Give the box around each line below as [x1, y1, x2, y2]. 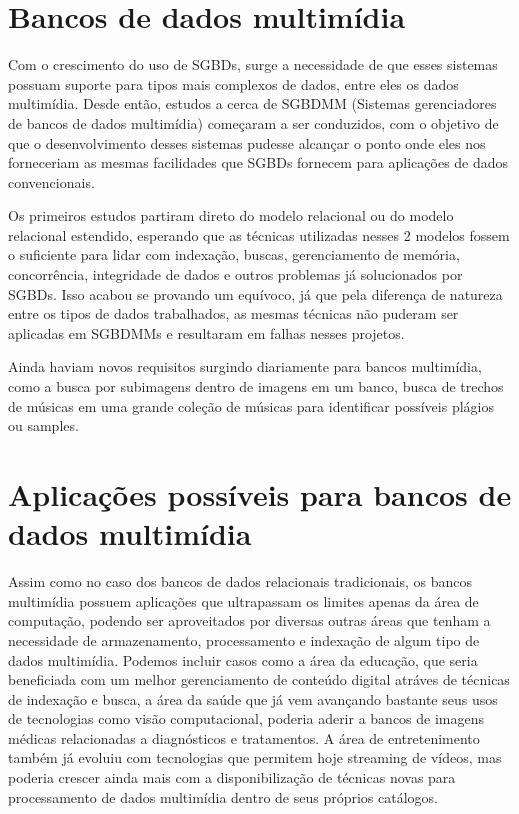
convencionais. [8, 171, 95, 192]
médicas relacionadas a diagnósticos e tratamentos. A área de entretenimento [8, 727, 480, 748]
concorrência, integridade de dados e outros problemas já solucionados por [8, 264, 463, 285]
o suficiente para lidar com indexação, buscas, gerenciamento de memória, [8, 244, 460, 265]
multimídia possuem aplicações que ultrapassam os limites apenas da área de [8, 590, 479, 611]
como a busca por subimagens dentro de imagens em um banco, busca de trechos [8, 376, 504, 397]
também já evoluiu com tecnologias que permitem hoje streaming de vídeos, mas [8, 747, 502, 768]
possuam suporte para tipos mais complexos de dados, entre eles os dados [8, 73, 459, 94]
